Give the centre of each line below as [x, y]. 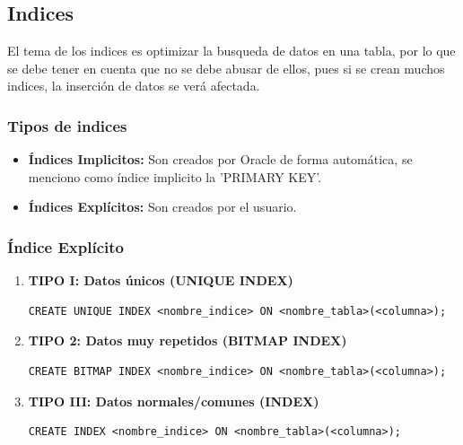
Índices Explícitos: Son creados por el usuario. [162, 207]
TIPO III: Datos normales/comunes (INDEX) [174, 401]
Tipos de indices [67, 125]
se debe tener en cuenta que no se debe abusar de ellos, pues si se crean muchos [226, 68]
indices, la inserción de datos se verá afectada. [134, 86]
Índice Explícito [66, 246]
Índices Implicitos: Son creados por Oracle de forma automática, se [220, 159]
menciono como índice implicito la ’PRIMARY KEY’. [175, 176]
